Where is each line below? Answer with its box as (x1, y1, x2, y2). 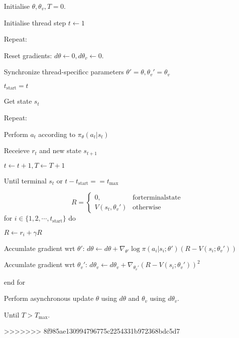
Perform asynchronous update (4, 293, 94, 303)
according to (38, 129, 75, 139)
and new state (39, 145, 81, 156)
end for (4, 276, 25, 287)
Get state (4, 96, 32, 106)
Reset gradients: (4, 50, 52, 60)
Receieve (4, 145, 30, 156)
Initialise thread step (4, 17, 66, 27)
